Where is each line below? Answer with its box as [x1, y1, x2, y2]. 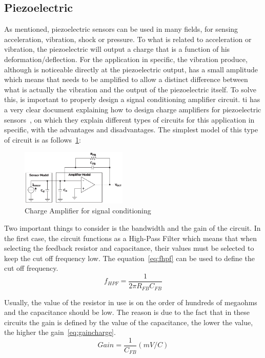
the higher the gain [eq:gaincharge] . [4, 327, 116, 337]
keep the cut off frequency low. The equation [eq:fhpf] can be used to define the [4, 252, 255, 263]
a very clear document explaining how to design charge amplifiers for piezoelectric [4, 104, 261, 114]
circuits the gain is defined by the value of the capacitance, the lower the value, [4, 316, 253, 327]
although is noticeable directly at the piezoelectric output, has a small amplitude [4, 64, 258, 74]
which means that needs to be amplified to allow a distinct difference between [4, 74, 248, 85]
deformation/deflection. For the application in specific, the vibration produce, [4, 53, 248, 64]
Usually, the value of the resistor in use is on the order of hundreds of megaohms [4, 296, 257, 307]
